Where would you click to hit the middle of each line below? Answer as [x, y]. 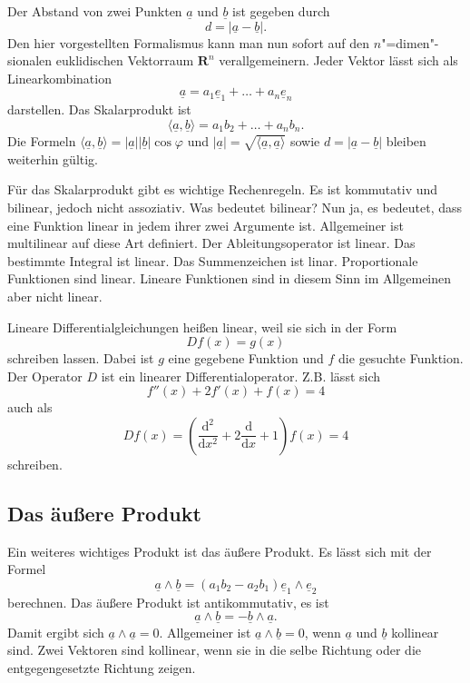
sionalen [30, 60]
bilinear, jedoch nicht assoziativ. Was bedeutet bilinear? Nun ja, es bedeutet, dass [235, 207]
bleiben [406, 140]
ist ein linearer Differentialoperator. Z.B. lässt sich [241, 376]
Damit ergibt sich [56, 632]
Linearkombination [59, 78]
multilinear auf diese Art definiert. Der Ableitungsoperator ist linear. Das [211, 243]
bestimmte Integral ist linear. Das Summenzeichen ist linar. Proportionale [213, 260]
